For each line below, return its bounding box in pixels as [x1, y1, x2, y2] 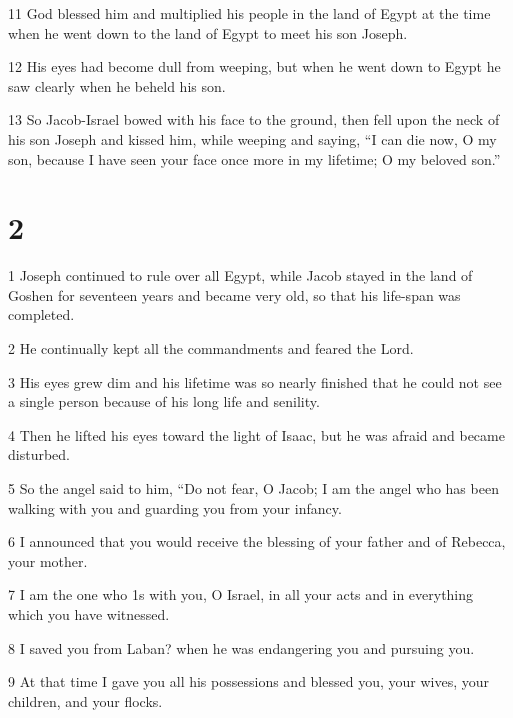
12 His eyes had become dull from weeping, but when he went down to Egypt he [8, 56, 501, 77]
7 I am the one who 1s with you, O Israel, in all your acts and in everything [8, 584, 474, 605]
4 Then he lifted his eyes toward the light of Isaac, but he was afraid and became [8, 424, 505, 445]
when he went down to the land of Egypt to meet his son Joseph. [8, 22, 408, 43]
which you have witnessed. [8, 604, 170, 624]
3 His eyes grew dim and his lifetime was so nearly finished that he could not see [8, 371, 502, 392]
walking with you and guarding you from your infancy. [8, 497, 342, 518]
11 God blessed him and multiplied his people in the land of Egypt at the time [8, 3, 491, 23]
